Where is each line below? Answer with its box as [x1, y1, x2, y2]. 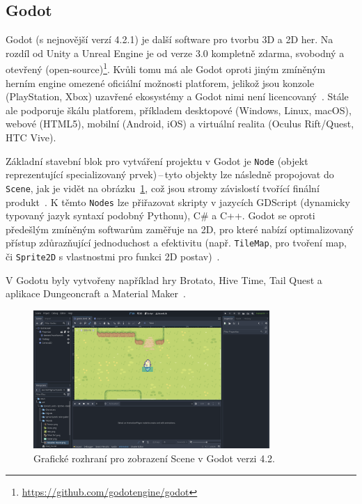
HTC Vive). [6, 130, 56, 145]
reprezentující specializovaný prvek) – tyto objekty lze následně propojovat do [6, 167, 334, 182]
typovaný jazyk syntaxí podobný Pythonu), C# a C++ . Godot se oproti [6, 208, 315, 223]
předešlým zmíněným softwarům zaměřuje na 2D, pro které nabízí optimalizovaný [6, 221, 354, 236]
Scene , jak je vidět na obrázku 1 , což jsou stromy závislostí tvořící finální [6, 180, 320, 195]
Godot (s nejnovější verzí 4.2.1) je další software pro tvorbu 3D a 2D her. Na [6, 32, 333, 47]
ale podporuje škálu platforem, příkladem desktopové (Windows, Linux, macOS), [6, 102, 352, 117]
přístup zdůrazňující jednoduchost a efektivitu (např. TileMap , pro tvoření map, [6, 235, 347, 250]
